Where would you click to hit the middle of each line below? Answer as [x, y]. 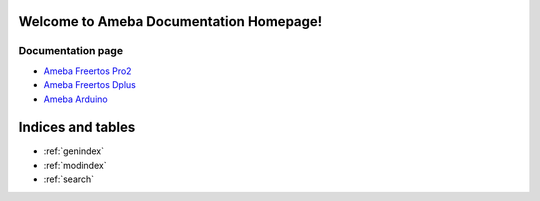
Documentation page [71, 51]
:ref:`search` [69, 179]
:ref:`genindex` [74, 151]
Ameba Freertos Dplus [90, 85]
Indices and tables [77, 127]
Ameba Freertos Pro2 [87, 71]
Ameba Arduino [76, 99]
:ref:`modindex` [75, 165]
